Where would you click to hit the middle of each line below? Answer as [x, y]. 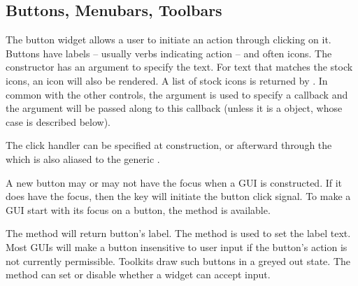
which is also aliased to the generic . [83, 158]
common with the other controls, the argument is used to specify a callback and [177, 94]
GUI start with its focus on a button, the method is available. [138, 209]
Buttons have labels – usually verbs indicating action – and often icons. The [169, 53]
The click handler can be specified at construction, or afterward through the [169, 145]
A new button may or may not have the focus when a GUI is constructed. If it [174, 182]
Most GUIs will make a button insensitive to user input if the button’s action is [177, 246]
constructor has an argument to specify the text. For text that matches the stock [179, 67]
